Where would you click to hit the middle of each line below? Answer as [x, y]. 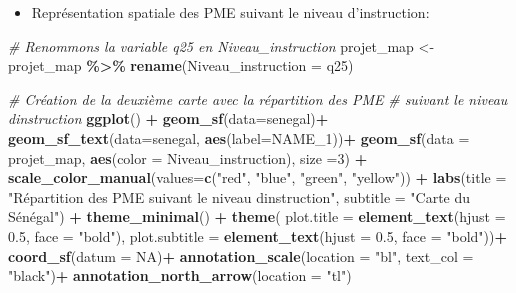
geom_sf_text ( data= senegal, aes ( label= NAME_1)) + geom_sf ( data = [239, 137]
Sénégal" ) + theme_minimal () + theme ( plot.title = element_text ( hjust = [257, 216]
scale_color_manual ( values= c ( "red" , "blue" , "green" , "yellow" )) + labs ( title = [257, 177]
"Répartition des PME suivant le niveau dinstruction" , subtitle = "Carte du [239, 196]
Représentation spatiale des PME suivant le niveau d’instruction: [230, 12]
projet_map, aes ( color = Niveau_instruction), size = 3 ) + [188, 157]
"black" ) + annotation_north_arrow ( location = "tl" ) [180, 275]
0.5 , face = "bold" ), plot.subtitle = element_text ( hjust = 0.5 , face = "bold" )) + [257, 235]
